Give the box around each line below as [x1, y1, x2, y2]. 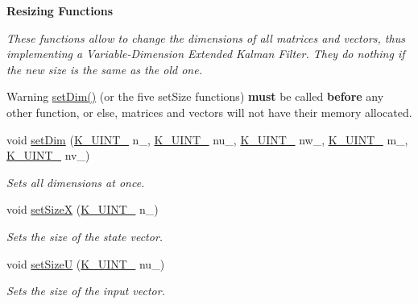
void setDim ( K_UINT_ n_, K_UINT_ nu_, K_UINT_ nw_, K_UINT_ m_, [6, 131, 408, 148]
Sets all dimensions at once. [6, 173, 145, 190]
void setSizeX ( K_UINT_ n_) [6, 201, 159, 218]
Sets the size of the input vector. [6, 282, 165, 299]
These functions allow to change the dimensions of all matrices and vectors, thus [6, 29, 405, 46]
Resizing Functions [6, 2, 114, 19]
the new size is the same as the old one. [6, 60, 202, 77]
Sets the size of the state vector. [6, 227, 163, 244]
